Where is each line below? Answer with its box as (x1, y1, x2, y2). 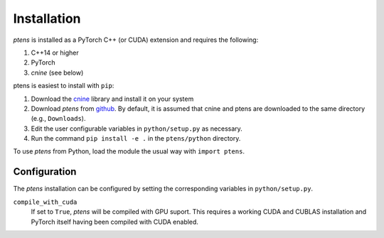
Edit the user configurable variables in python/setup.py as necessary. (31, 124, 243, 133)
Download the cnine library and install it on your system (31, 94, 194, 103)
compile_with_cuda (13, 198, 78, 206)
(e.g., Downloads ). (31, 114, 86, 123)
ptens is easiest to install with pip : (13, 82, 114, 90)
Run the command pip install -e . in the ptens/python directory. (31, 134, 241, 143)
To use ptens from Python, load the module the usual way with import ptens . (13, 147, 245, 156)
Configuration (13, 166, 77, 178)
